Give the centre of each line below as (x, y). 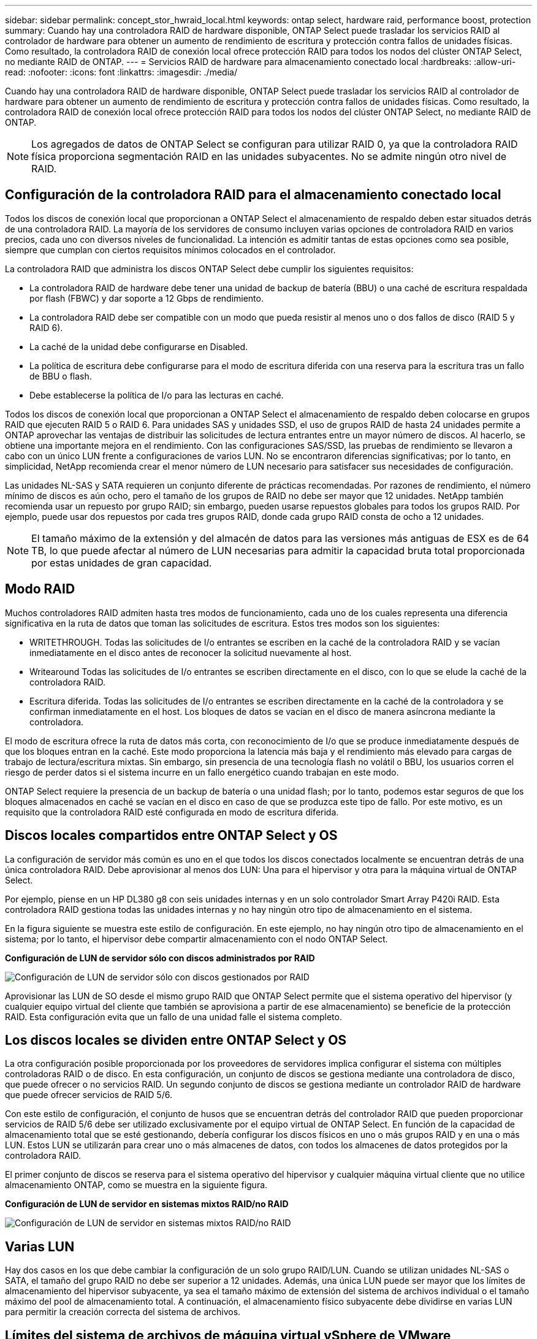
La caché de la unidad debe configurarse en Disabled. (139, 346)
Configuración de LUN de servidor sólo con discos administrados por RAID (160, 958)
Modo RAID (40, 589)
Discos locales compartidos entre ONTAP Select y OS (171, 836)
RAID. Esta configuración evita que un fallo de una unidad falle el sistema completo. (173, 1017)
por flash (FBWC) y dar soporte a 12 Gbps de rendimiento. (147, 298)
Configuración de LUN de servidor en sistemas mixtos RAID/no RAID (147, 1204)
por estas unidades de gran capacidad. (122, 563)
